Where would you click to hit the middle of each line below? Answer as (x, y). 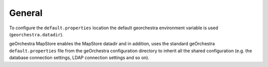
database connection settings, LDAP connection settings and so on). (79, 58)
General (26, 13)
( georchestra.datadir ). (36, 34)
